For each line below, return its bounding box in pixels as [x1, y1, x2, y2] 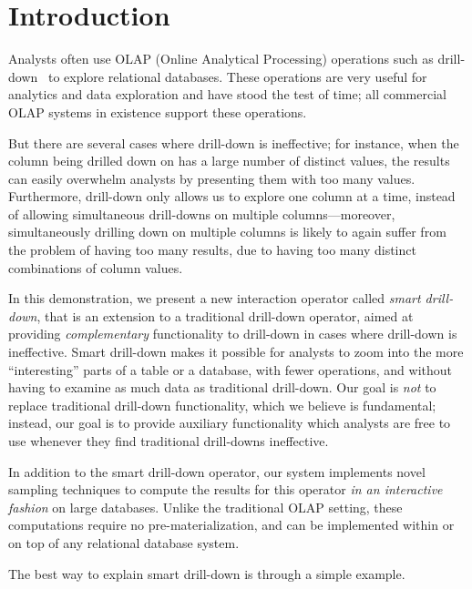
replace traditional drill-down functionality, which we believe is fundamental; [8, 395, 436, 414]
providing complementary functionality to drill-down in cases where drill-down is [8, 324, 457, 343]
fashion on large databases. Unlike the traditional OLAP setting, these [8, 497, 403, 516]
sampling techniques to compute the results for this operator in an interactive [8, 480, 443, 499]
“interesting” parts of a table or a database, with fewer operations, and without [8, 360, 453, 379]
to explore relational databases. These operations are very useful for [47, 66, 427, 86]
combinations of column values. [8, 258, 183, 277]
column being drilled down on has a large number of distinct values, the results [8, 151, 450, 170]
